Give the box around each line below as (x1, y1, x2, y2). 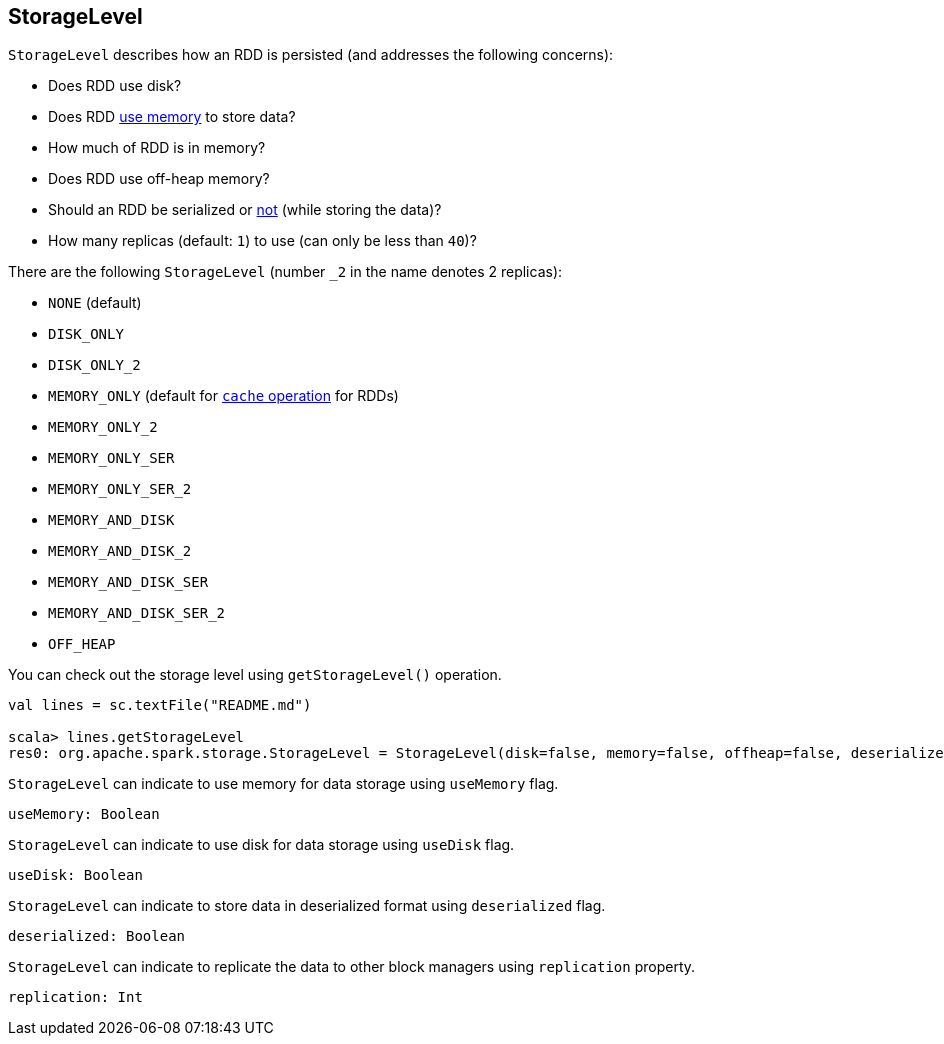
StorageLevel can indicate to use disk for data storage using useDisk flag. (8, 836, 515, 854)
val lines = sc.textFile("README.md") (8, 697, 312, 714)
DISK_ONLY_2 (48, 357, 141, 374)
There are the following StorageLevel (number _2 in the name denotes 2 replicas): (8, 263, 563, 281)
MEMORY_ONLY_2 (48, 419, 158, 436)
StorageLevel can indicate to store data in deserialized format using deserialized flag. (8, 897, 606, 915)
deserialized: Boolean (8, 928, 186, 945)
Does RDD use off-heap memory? (48, 170, 270, 188)
